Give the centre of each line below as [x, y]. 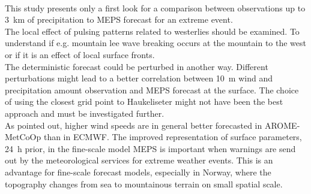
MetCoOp [23, 137]
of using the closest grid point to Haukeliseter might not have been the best [144, 101]
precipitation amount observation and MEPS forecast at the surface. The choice [152, 90]
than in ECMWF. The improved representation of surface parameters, [173, 137]
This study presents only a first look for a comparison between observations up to [155, 7]
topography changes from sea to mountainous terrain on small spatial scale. [144, 184]
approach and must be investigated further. [85, 113]
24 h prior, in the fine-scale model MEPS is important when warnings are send [150, 148]
